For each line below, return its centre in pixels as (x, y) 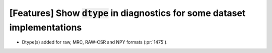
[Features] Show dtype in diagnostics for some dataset (127, 13)
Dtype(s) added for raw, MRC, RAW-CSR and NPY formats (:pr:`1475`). (95, 42)
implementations (46, 27)
